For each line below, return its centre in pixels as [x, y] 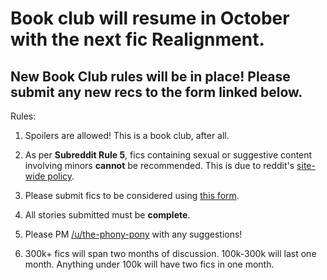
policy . [61, 176]
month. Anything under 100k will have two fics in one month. [149, 264]
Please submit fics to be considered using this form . [132, 195]
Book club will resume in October [150, 18]
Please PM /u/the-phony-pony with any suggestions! [133, 234]
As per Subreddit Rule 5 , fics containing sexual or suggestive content [168, 155]
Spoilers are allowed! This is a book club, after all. [127, 135]
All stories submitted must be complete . [107, 215]
